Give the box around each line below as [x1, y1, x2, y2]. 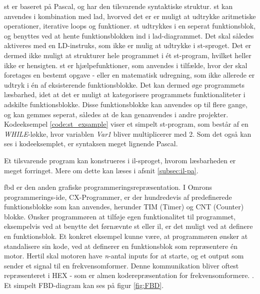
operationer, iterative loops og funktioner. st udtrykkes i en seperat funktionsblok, [4, 21, 256, 31]
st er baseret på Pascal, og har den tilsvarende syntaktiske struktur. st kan [4, 1, 233, 11]
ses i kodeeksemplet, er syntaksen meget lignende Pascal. [4, 138, 178, 149]
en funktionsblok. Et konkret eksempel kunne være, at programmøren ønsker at [4, 231, 248, 241]
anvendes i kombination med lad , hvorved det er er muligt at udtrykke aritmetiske [4, 11, 256, 21]
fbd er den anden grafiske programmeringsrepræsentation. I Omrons [4, 182, 212, 192]
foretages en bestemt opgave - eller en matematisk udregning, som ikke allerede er [4, 70, 255, 80]
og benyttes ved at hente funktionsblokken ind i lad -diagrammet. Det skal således [4, 30, 254, 41]
